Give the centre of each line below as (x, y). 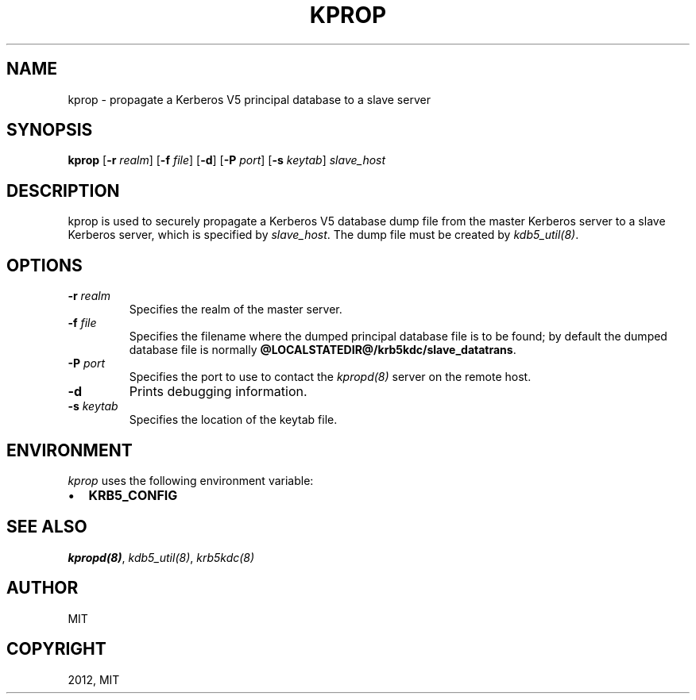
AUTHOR (43, 588)
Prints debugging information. (218, 392)
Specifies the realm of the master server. (236, 310)
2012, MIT (94, 679)
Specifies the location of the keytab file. (233, 420)
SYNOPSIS (50, 130)
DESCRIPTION (63, 190)
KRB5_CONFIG (133, 495)
